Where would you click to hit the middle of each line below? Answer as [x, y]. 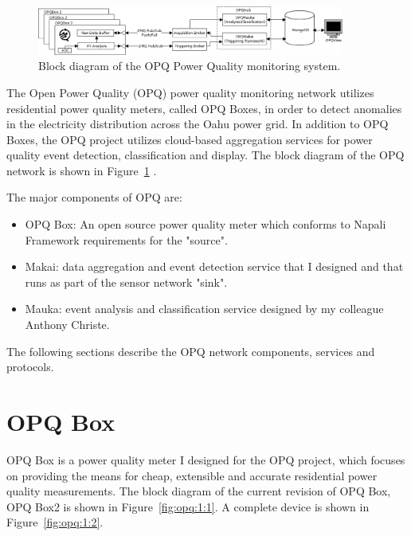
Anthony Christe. [67, 325]
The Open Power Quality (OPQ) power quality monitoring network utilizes [190, 92]
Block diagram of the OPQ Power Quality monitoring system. [190, 66]
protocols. [30, 367]
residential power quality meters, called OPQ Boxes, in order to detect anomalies [204, 108]
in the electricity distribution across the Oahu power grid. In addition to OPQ [198, 124]
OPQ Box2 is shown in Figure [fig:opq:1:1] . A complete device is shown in [188, 506]
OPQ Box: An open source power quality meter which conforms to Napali [205, 224]
